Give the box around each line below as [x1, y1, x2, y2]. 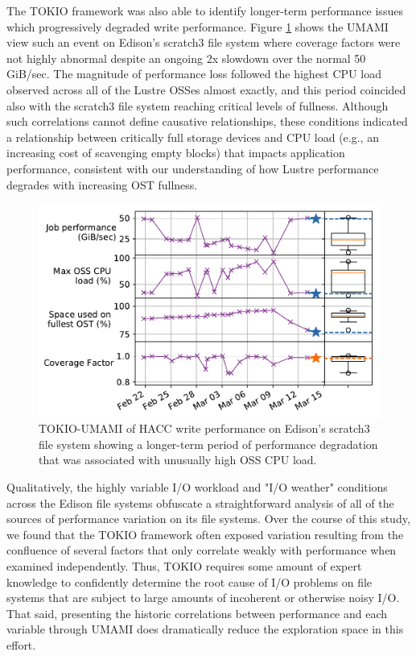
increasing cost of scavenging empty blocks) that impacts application [6, 144, 345, 161]
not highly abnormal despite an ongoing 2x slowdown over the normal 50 [6, 49, 366, 66]
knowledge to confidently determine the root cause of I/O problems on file [6, 573, 373, 590]
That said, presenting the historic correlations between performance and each [6, 604, 388, 621]
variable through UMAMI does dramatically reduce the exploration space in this [6, 621, 404, 637]
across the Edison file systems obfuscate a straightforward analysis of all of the [6, 494, 394, 511]
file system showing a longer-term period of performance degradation [39, 435, 378, 452]
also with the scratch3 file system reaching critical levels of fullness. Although [6, 97, 389, 114]
